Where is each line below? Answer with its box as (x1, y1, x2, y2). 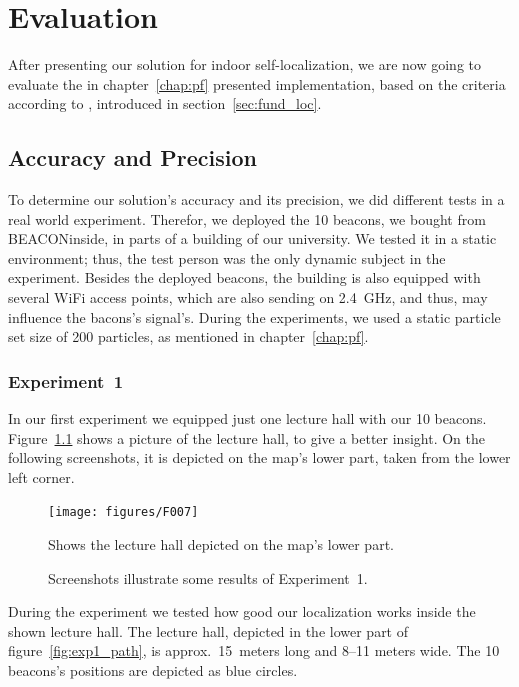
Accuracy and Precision (8, 142, 257, 173)
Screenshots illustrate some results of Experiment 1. (48, 567, 368, 588)
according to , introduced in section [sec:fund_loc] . (8, 93, 322, 114)
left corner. (8, 466, 75, 487)
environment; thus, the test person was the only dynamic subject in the (8, 247, 446, 268)
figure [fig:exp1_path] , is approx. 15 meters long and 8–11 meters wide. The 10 (8, 640, 500, 661)
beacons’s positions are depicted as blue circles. (8, 660, 298, 681)
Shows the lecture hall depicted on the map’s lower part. (48, 534, 394, 555)
